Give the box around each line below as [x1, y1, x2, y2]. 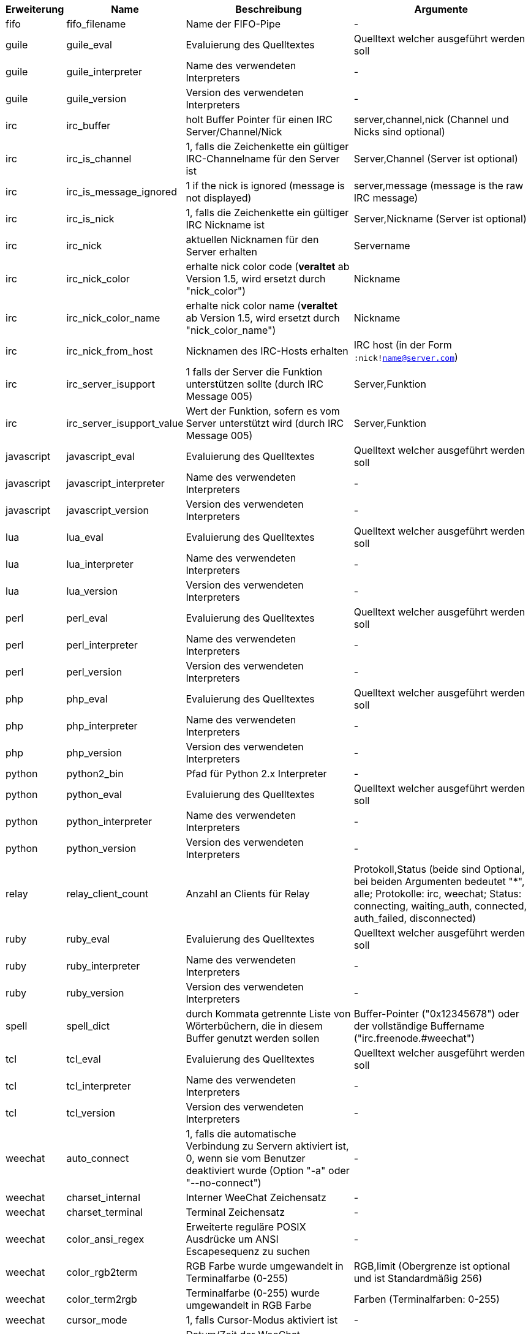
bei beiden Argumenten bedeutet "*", [353, 875, 525, 887]
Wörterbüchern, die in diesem [186, 1020, 323, 1032]
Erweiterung [6, 3, 64, 15]
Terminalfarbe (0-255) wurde [186, 1287, 320, 1299]
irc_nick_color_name [66, 312, 160, 324]
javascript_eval [66, 450, 135, 462]
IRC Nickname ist [186, 219, 265, 231]
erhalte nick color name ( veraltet [186, 300, 338, 312]
